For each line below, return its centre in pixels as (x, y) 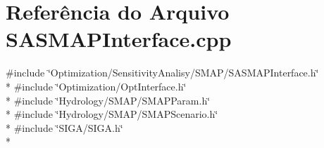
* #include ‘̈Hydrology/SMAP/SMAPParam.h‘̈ (108, 100)
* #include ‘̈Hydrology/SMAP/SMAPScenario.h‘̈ (112, 114)
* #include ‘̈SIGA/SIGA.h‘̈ (64, 127)
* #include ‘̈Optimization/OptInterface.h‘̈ (96, 86)
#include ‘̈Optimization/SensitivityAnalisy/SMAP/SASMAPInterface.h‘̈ (162, 73)
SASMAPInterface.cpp (119, 39)
